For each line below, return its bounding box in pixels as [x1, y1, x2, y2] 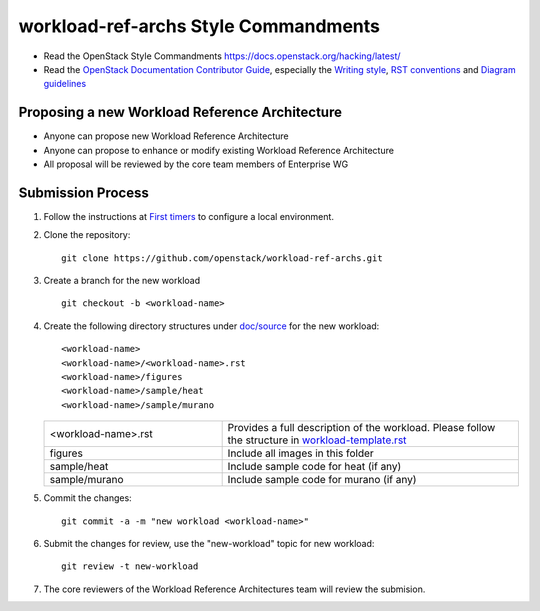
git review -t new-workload [61, 561, 199, 572]
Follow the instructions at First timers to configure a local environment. [43, 210, 335, 222]
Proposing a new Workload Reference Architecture [18, 104, 342, 121]
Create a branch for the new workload [43, 275, 200, 287]
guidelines [43, 78, 87, 90]
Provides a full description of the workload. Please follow [227, 421, 496, 435]
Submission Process [18, 184, 149, 201]
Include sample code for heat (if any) [227, 460, 402, 474]
